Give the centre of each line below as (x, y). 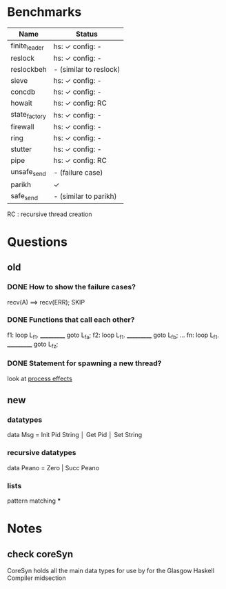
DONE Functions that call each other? (71, 320)
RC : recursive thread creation (50, 214)
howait (21, 103)
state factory (28, 115)
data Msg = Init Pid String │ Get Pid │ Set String (75, 435)
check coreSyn (40, 554)
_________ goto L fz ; (33, 345)
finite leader (28, 46)
